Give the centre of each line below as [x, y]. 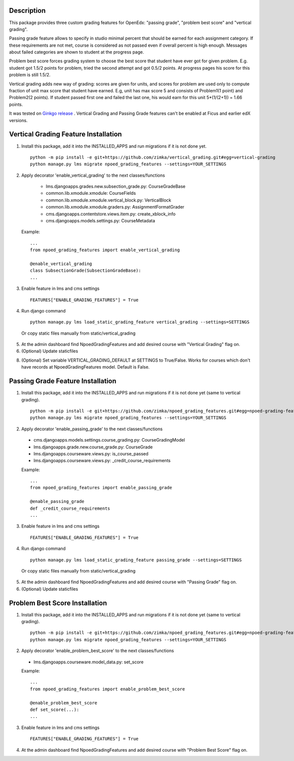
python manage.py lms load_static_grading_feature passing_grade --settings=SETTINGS [136, 560]
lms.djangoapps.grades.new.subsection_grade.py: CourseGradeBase [116, 186]
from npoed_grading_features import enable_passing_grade [101, 488]
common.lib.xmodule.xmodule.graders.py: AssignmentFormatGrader [115, 207]
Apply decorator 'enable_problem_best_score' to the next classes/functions [98, 651]
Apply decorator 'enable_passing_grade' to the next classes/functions [92, 429]
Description [27, 11]
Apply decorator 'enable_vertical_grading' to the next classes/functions [93, 175]
